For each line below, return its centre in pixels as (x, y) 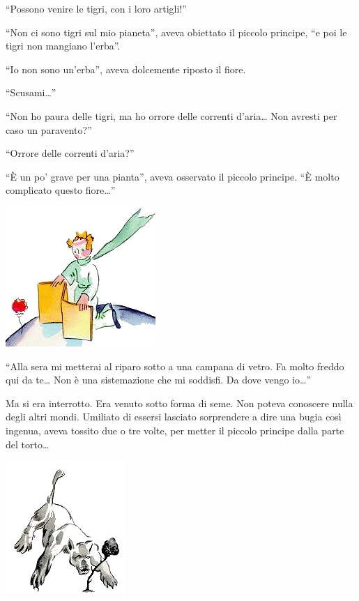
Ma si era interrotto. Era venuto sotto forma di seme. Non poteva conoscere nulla (179, 403)
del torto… (28, 444)
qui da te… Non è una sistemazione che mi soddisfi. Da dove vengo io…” (159, 380)
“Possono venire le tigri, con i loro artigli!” (96, 8)
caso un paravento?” (49, 129)
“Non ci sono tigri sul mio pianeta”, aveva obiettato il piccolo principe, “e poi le (176, 32)
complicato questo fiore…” (61, 190)
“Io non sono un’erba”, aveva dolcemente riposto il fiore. (126, 69)
